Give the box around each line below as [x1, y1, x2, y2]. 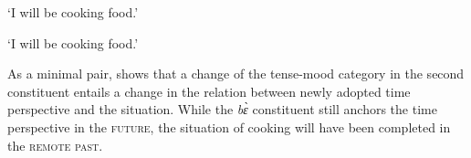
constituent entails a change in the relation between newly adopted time [7, 81, 411, 100]
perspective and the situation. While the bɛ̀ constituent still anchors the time [7, 100, 437, 119]
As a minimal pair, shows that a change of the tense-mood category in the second [7, 64, 465, 83]
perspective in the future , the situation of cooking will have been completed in [7, 117, 451, 136]
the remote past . [7, 135, 103, 154]
